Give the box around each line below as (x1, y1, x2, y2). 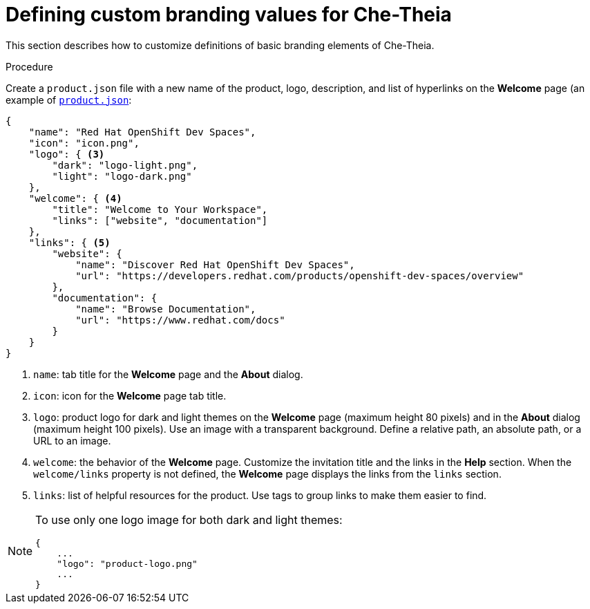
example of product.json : (6, 93, 132, 106)
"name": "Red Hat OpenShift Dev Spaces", (28, 126, 256, 138)
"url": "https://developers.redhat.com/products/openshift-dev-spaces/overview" (75, 270, 524, 281)
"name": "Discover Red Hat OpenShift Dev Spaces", (75, 259, 355, 270)
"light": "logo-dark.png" (52, 170, 192, 182)
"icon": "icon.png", (28, 137, 140, 149)
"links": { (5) (28, 236, 111, 248)
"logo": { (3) (28, 148, 105, 160)
